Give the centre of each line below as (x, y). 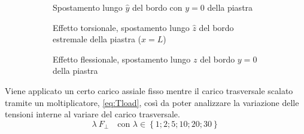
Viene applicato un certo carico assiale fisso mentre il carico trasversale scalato (149, 90)
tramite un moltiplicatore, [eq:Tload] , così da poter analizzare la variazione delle (152, 102)
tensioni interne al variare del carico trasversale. (92, 114)
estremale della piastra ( (97, 39)
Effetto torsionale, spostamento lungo (121, 27)
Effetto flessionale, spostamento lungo (122, 59)
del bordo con (157, 7)
